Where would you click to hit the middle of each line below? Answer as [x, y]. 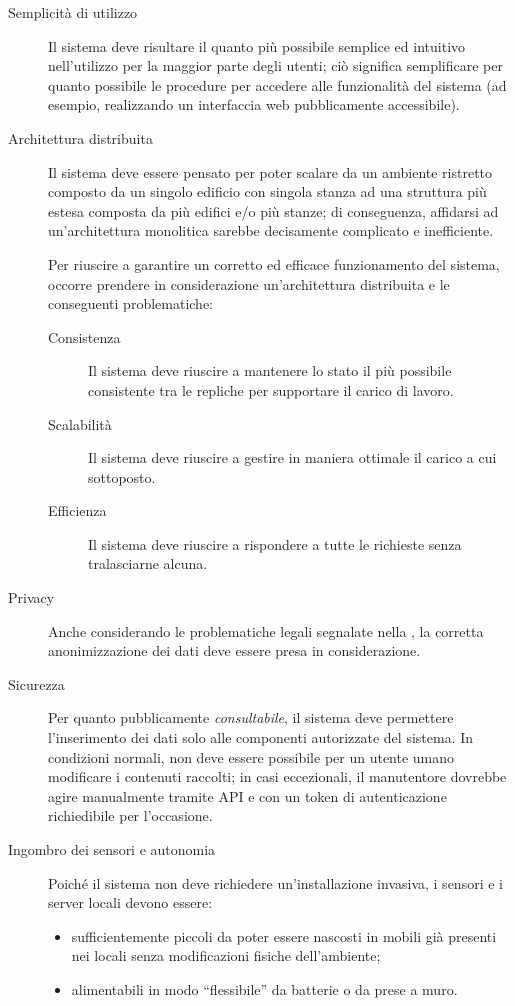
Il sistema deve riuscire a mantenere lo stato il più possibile [270, 370]
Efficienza [77, 510]
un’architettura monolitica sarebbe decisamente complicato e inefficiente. [271, 230]
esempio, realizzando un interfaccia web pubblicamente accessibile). [254, 104]
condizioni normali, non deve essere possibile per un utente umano [251, 756]
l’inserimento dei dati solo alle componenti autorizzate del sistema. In [261, 737]
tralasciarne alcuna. [148, 563]
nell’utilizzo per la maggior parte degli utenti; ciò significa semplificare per [275, 65]
